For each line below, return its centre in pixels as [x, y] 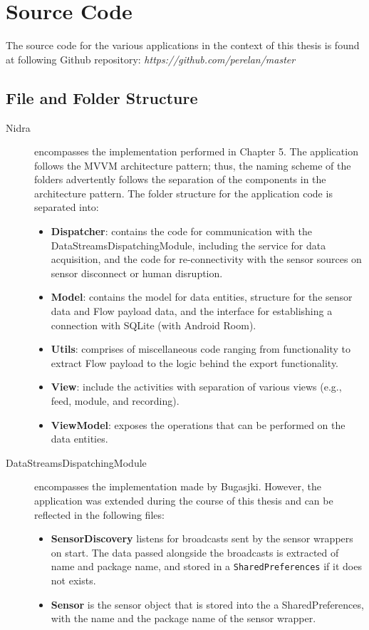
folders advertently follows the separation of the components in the [180, 179]
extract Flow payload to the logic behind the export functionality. [195, 362]
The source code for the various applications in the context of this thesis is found [183, 45]
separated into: [67, 207]
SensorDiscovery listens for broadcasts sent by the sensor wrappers [202, 538]
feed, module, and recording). [115, 401]
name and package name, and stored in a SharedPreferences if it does [206, 566]
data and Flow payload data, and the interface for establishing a [192, 311]
